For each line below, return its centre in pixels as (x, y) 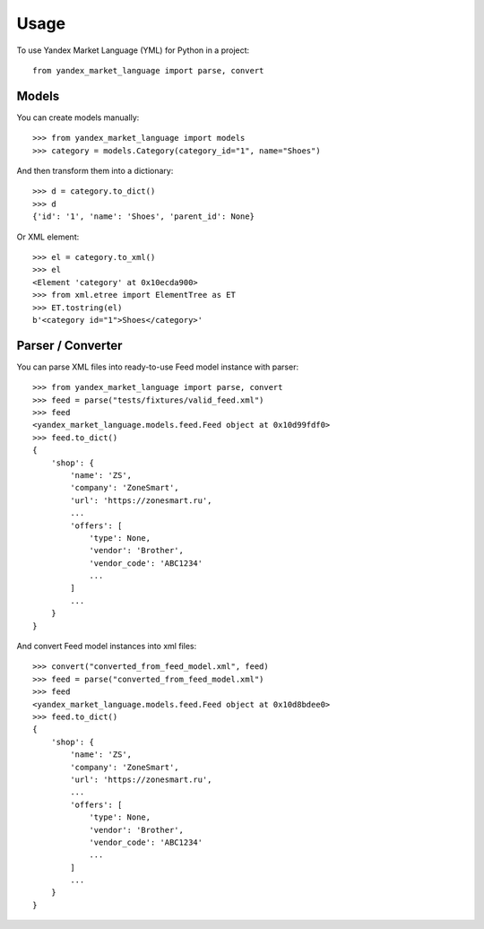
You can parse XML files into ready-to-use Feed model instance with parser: (158, 367)
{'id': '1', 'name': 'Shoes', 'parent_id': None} (144, 217)
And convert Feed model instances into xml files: (107, 647)
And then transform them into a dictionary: (95, 171)
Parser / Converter (69, 345)
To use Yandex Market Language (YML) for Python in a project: (133, 50)
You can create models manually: (78, 117)
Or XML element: (48, 237)
